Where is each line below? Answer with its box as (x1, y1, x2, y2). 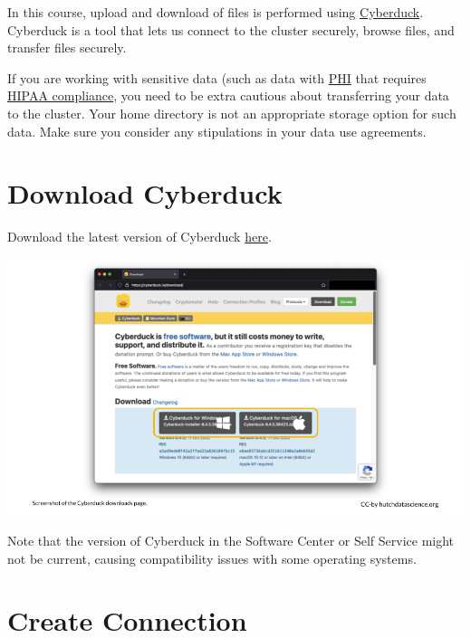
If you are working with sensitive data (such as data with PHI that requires (7, 68, 427, 87)
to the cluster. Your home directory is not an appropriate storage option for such (7, 103, 457, 122)
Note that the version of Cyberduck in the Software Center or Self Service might (7, 530, 455, 549)
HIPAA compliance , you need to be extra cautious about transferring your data (7, 86, 449, 105)
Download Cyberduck (7, 175, 283, 212)
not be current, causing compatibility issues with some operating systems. (7, 548, 417, 567)
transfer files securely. (7, 38, 127, 57)
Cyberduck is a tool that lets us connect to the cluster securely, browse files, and (7, 20, 455, 39)
